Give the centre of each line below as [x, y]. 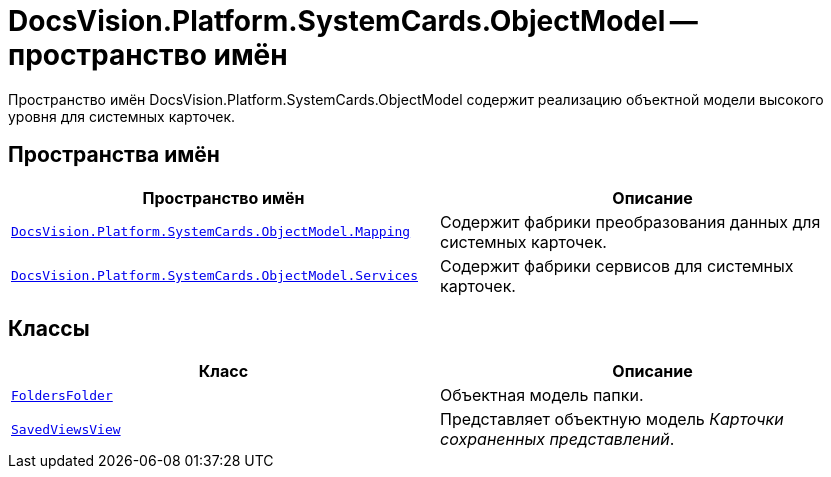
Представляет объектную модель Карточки [612, 419]
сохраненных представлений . [557, 439]
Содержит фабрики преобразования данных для [630, 221]
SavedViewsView [66, 429]
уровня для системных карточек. [122, 116]
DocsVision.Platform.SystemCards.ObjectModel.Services [214, 276]
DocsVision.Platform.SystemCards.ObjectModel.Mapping [211, 232]
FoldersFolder [62, 395]
